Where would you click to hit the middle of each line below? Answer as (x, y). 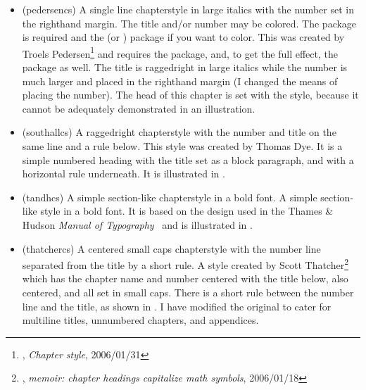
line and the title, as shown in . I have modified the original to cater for (177, 306)
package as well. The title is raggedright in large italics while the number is (185, 67)
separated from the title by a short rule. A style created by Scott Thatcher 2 (185, 264)
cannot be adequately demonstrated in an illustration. (139, 108)
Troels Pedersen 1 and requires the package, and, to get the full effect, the (180, 52)
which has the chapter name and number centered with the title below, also (185, 278)
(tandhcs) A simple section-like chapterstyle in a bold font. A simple (170, 197)
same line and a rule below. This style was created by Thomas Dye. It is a (182, 146)
